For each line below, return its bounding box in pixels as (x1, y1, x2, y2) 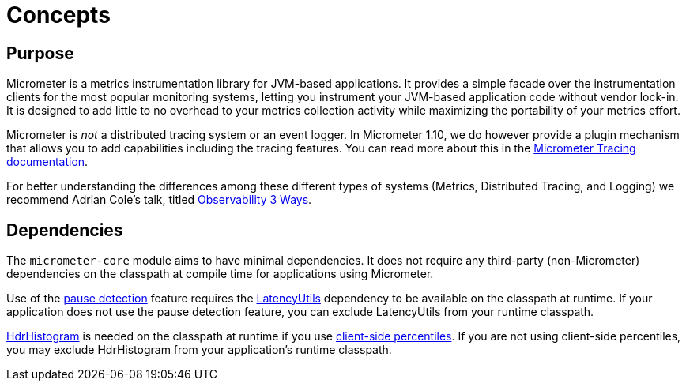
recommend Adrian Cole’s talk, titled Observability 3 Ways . (6, 193, 312, 207)
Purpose (6, 43, 74, 63)
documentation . (6, 155, 89, 169)
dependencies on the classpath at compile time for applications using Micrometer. (6, 267, 434, 281)
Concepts (6, 2, 111, 28)
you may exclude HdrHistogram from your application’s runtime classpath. (6, 343, 392, 357)
